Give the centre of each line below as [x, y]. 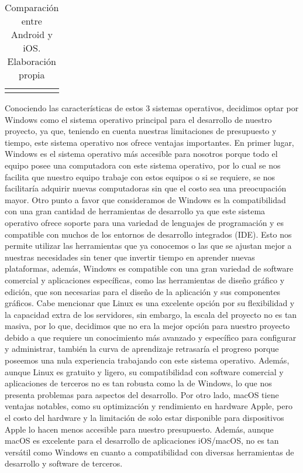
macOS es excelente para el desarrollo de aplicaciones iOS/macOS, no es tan [142, 441]
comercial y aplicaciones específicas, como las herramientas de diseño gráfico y [145, 280]
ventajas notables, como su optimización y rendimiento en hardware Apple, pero [149, 406]
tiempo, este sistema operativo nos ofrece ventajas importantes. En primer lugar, [149, 142]
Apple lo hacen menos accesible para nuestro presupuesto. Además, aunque [139, 429]
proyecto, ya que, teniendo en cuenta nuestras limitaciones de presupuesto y [141, 131]
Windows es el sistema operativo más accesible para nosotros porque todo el [141, 154]
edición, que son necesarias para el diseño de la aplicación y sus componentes [143, 291]
